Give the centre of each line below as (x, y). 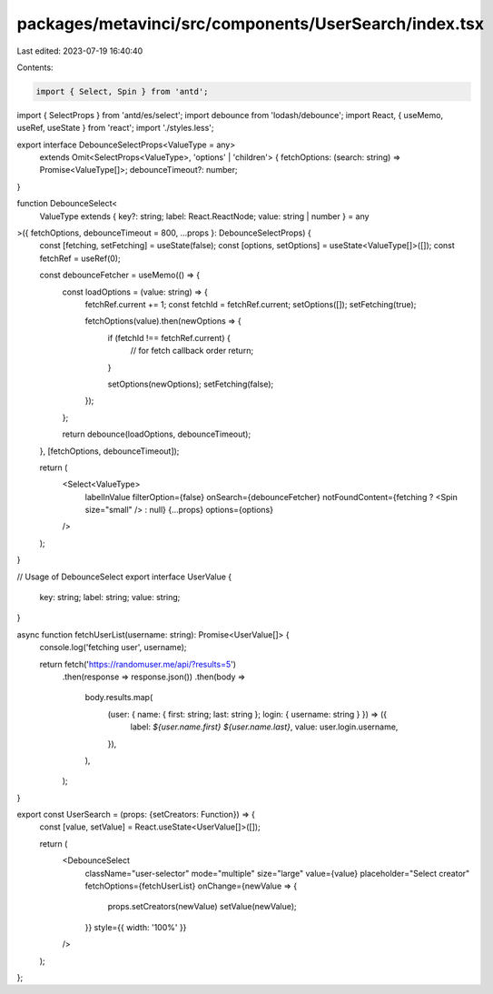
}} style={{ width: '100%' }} (136, 927)
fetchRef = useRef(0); (80, 258)
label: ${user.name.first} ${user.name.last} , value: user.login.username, (264, 727)
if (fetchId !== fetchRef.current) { (169, 337)
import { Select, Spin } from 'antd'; (122, 91)
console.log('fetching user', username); (113, 648)
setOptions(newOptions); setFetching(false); (191, 384)
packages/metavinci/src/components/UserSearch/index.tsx (251, 24)
